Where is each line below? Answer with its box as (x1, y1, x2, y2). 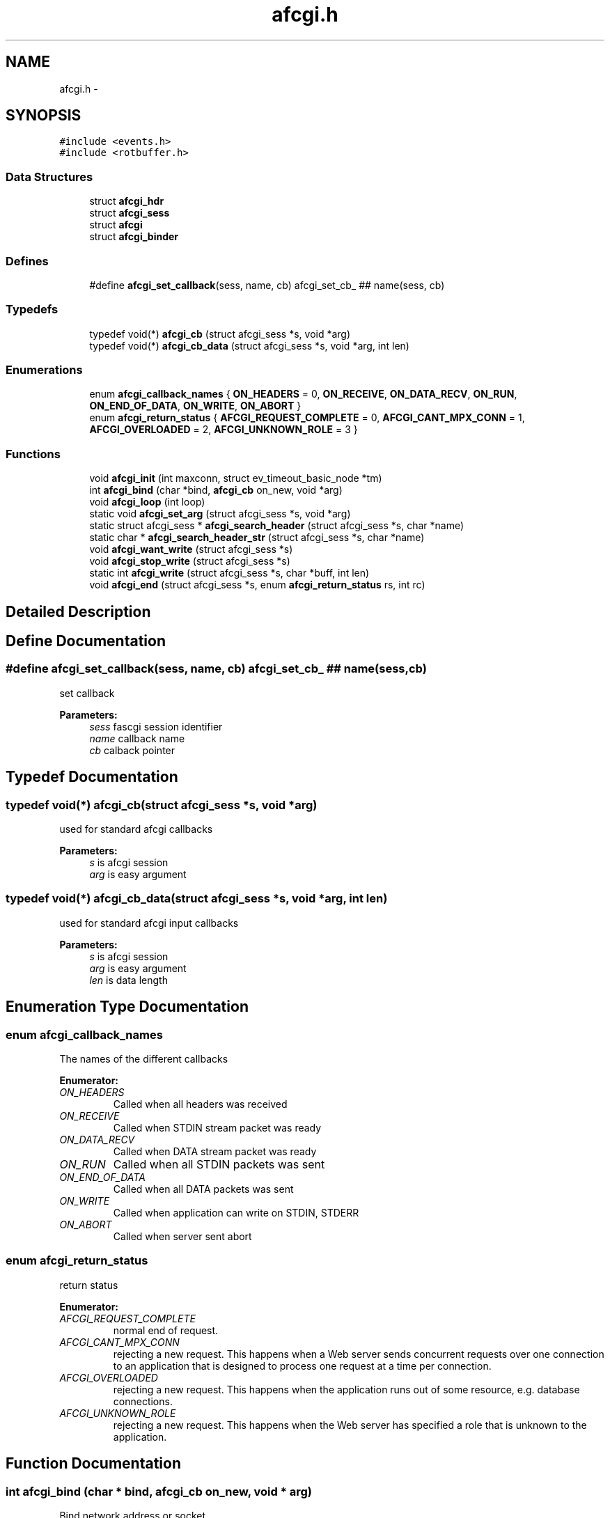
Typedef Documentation (6, 768, 178, 786)
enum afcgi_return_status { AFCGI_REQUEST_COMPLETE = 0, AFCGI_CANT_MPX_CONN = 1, (89, 412, 525, 424)
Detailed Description (6, 602, 151, 620)
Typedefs (6, 302, 58, 317)
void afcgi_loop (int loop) (89, 496, 205, 508)
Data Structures (6, 169, 93, 184)
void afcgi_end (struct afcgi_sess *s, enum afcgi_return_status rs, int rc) (89, 579, 425, 591)
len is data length (89, 973, 168, 986)
